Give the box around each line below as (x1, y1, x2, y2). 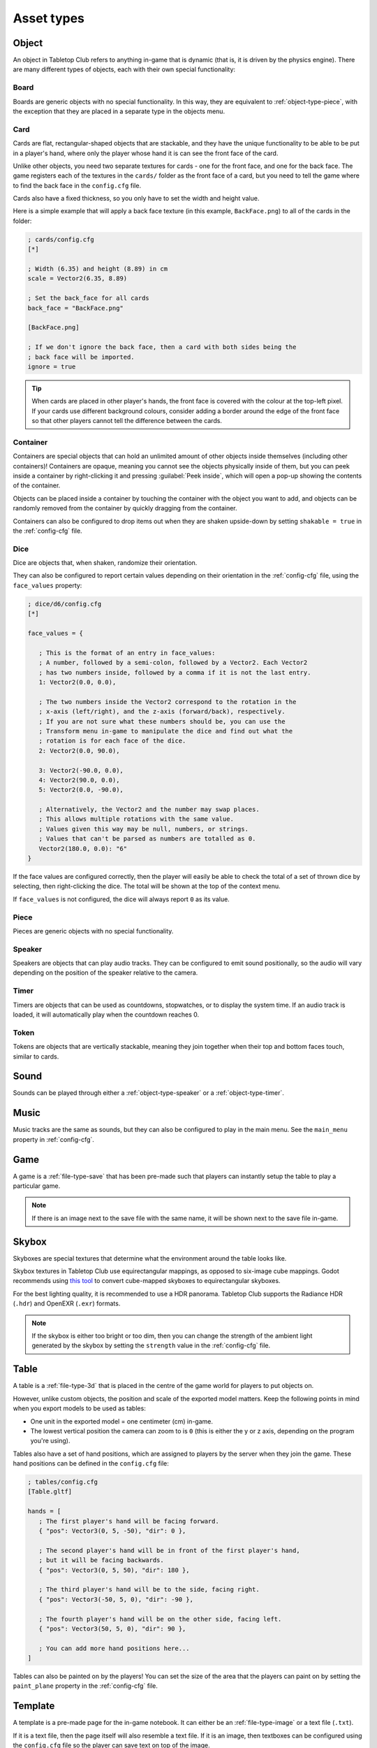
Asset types (13, 10, 85, 26)
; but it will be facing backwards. (38, 1556, 164, 1564)
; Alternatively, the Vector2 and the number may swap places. (38, 805, 260, 814)
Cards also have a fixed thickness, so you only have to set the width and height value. (13, 194, 260, 203)
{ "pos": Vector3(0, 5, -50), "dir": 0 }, (38, 1527, 186, 1535)
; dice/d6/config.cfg (27, 600, 102, 608)
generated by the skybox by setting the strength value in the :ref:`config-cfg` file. (31, 1341, 271, 1349)
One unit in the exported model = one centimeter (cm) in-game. (30, 1417, 213, 1426)
